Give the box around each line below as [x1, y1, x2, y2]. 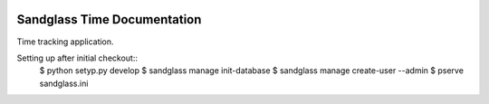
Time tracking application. [16, 36, 114, 47]
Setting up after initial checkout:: [16, 52, 138, 63]
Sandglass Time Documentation [16, 12, 202, 27]
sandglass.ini [39, 78, 89, 89]
